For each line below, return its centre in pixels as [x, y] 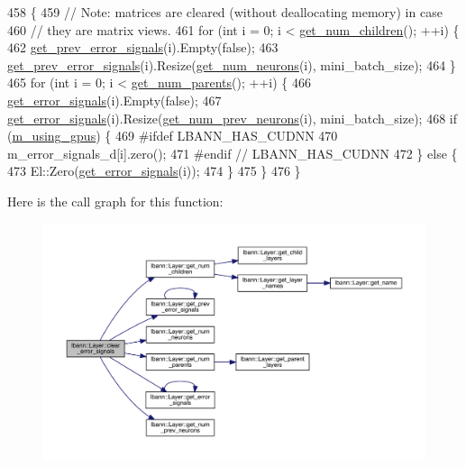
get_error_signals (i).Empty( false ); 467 [114, 100]
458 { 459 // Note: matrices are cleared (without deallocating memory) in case [225, 12]
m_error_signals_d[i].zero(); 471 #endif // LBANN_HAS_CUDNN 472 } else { [233, 153]
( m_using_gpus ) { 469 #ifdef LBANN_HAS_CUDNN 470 [173, 136]
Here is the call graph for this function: [115, 201]
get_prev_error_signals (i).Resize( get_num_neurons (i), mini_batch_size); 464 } [232, 64]
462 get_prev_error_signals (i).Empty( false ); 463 [143, 47]
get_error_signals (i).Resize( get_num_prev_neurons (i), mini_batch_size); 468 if [232, 118]
